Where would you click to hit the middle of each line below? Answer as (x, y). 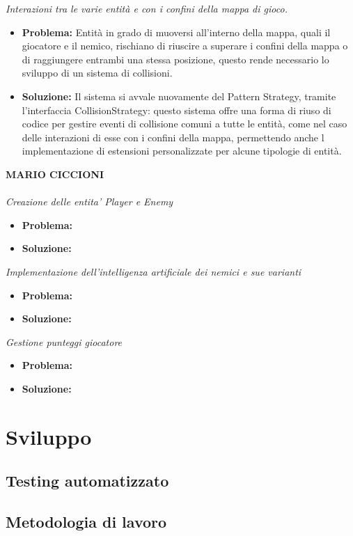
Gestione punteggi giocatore (64, 341)
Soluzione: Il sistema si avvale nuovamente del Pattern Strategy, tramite (179, 96)
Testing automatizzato (87, 481)
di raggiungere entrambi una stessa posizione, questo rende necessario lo (175, 59)
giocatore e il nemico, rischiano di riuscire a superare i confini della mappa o (185, 46)
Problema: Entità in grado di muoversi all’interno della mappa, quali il (176, 32)
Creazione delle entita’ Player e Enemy (89, 202)
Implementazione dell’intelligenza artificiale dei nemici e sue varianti (154, 271)
